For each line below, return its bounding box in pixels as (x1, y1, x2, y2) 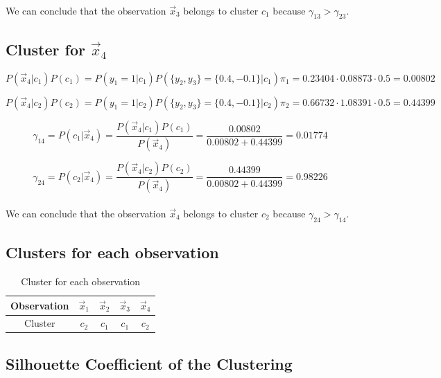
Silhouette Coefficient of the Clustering (6, 352, 293, 374)
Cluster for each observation (21, 273, 141, 288)
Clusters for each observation (6, 242, 219, 263)
